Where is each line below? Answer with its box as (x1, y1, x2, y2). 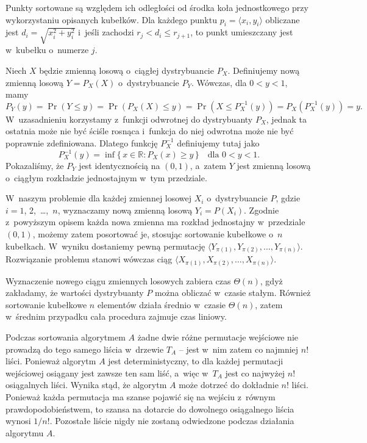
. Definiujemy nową (227, 63, 300, 76)
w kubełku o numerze (5, 43, 89, 56)
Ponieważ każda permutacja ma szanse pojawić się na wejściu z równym (5, 390, 276, 403)
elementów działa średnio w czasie (97, 298, 226, 311)
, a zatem (190, 159, 226, 171)
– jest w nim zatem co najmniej (179, 342, 299, 355)
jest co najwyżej (225, 366, 285, 379)
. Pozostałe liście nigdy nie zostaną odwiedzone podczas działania (49, 414, 294, 427)
